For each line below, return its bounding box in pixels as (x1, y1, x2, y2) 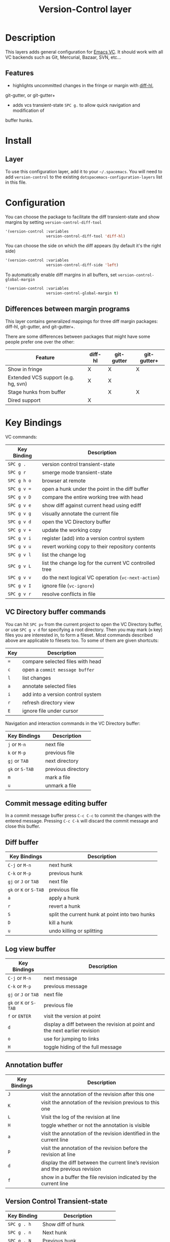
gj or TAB (8, 757, 29, 764)
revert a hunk (49, 903, 80, 910)
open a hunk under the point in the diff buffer (42, 485, 149, 492)
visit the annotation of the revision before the (41, 1144, 148, 1151)
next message (44, 974, 77, 981)
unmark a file (45, 782, 76, 789)
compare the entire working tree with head (42, 493, 143, 500)
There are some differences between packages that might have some (5, 333, 150, 339)
